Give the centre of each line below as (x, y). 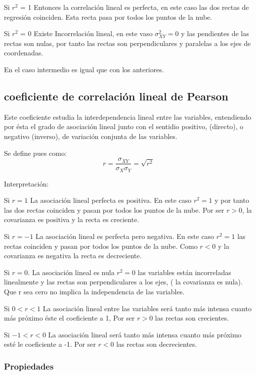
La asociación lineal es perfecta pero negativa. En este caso (125, 236)
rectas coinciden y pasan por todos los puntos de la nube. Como (101, 246)
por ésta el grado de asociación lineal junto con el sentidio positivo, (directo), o (124, 126)
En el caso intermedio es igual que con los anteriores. (84, 69)
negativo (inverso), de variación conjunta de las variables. (91, 136)
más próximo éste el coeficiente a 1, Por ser (69, 318)
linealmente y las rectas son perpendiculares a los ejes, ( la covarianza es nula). (123, 282)
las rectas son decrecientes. (157, 344)
